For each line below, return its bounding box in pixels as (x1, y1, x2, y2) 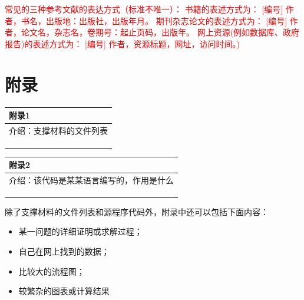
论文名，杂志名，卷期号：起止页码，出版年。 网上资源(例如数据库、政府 (21, 26, 300, 38)
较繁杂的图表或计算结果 (18, 285, 110, 297)
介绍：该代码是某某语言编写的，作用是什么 (9, 174, 174, 186)
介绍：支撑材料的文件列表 (9, 124, 108, 136)
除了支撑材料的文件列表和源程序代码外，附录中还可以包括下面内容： (5, 205, 269, 217)
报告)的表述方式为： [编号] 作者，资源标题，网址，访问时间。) (5, 37, 240, 50)
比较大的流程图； (18, 265, 85, 277)
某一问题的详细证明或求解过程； (18, 225, 143, 238)
